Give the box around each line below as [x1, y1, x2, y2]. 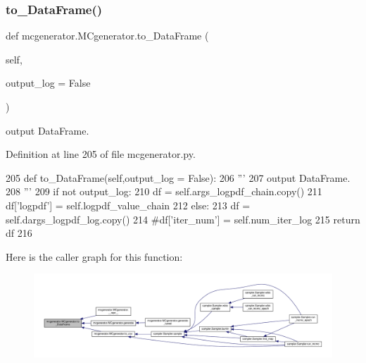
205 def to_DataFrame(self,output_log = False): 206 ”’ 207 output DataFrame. [6, 170, 351, 185]
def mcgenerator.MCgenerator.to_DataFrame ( [6, 28, 209, 43]
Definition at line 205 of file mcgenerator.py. [6, 147, 196, 161]
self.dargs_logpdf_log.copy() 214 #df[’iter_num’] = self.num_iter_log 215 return [6, 211, 360, 226]
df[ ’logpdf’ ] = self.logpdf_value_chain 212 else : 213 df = [6, 197, 251, 212]
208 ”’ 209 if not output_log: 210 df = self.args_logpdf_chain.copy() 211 [6, 184, 322, 199]
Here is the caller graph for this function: [6, 249, 183, 264]
